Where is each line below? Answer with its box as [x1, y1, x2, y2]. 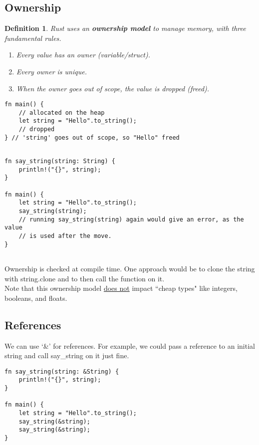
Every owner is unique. [16, 66, 87, 76]
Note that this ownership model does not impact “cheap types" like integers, [4, 283, 238, 293]
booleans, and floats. [4, 292, 67, 303]
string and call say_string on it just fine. [4, 350, 129, 361]
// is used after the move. [18, 232, 112, 240]
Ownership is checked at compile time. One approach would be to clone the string [4, 263, 255, 273]
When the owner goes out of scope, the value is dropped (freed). [16, 83, 210, 93]
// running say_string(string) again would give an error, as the [18, 216, 244, 223]
